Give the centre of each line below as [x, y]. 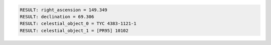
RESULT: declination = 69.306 [57, 17]
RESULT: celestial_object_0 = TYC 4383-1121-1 [78, 24]
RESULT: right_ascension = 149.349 [63, 10]
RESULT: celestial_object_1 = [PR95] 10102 [74, 30]
